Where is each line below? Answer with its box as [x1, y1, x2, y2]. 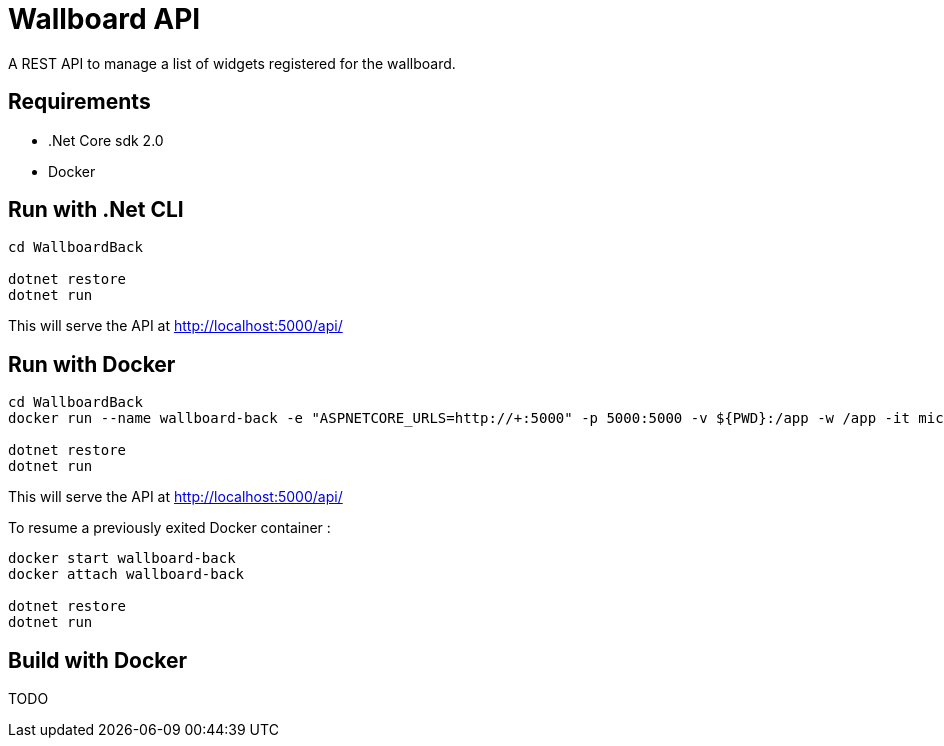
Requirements [8, 89, 151, 115]
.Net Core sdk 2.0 [48, 131, 164, 149]
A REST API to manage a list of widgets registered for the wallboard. [8, 54, 456, 72]
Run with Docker [8, 351, 176, 377]
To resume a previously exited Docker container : [8, 519, 331, 537]
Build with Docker [8, 647, 188, 673]
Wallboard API [8, 2, 201, 36]
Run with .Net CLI [8, 197, 184, 223]
